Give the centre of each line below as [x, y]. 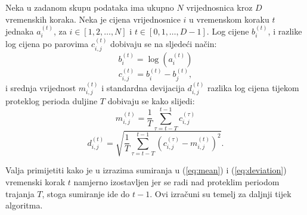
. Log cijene [228, 31]
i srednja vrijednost [41, 87]
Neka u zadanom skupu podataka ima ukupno [90, 7]
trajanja [20, 193]
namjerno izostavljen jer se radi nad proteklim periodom [176, 181]
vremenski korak [35, 181]
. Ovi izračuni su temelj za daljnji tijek [221, 193]
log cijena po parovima [47, 44]
